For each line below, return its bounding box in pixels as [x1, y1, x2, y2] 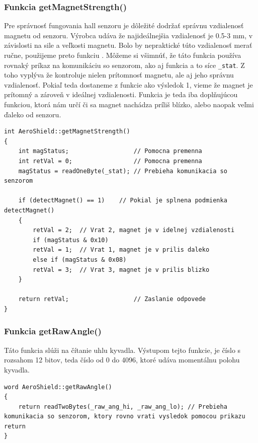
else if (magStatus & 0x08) [33, 256, 127, 263]
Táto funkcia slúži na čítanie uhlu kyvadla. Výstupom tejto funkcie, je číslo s [4, 344, 241, 355]
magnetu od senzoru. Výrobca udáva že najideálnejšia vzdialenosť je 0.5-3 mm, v [4, 30, 253, 40]
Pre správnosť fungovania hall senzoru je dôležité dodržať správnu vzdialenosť [4, 20, 244, 31]
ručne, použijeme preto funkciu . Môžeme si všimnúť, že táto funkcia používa [4, 50, 241, 60]
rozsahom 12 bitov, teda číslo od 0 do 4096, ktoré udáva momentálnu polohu [4, 354, 240, 365]
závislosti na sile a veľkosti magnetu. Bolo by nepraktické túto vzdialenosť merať [4, 40, 252, 50]
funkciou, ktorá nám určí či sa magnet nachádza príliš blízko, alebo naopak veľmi [4, 99, 254, 110]
